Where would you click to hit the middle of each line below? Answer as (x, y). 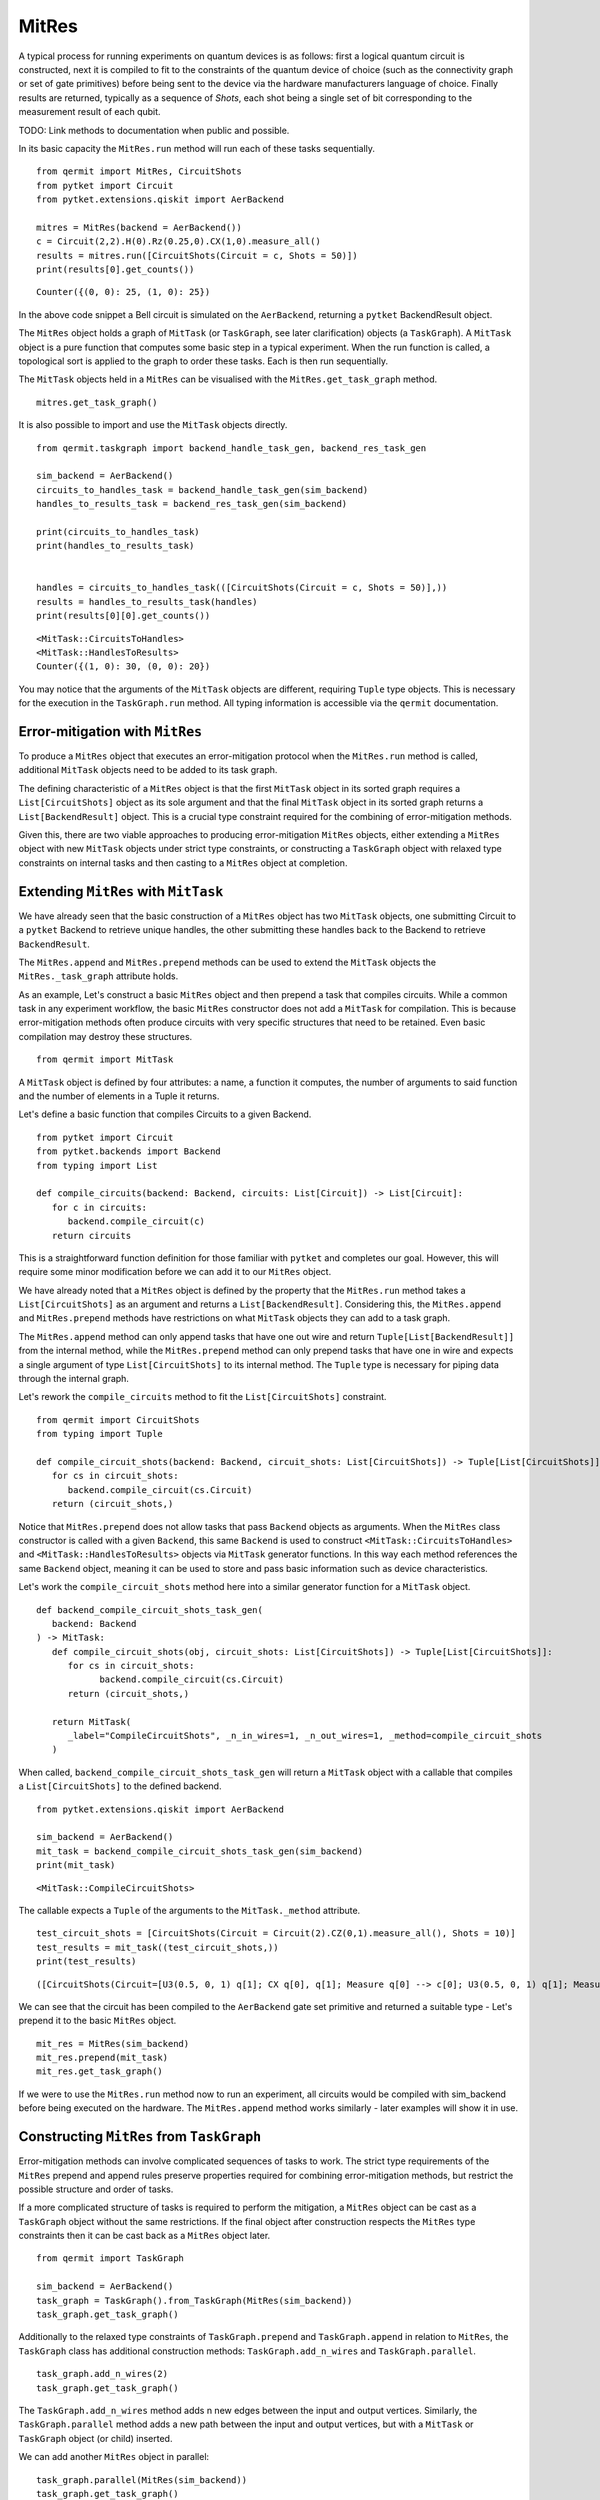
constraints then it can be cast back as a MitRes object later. (144, 2236)
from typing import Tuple (100, 1434)
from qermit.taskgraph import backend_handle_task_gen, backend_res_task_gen (231, 448)
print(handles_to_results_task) (115, 546)
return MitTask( (91, 1721)
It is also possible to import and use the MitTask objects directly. (153, 425)
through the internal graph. (74, 1379)
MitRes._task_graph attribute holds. (98, 976)
